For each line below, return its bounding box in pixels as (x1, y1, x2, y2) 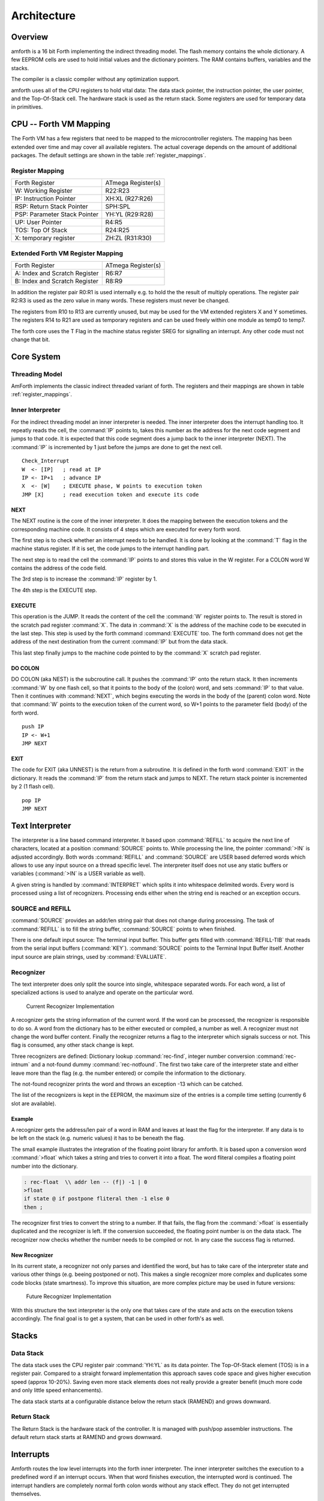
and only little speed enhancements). (11, 1387, 103, 1394)
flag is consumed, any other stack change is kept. (11, 1042, 134, 1049)
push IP (22, 723, 44, 730)
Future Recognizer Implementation (26, 1293, 112, 1300)
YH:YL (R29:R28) (105, 210, 154, 219)
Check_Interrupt (22, 458, 70, 465)
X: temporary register (14, 234, 75, 243)
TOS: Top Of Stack (14, 226, 68, 234)
